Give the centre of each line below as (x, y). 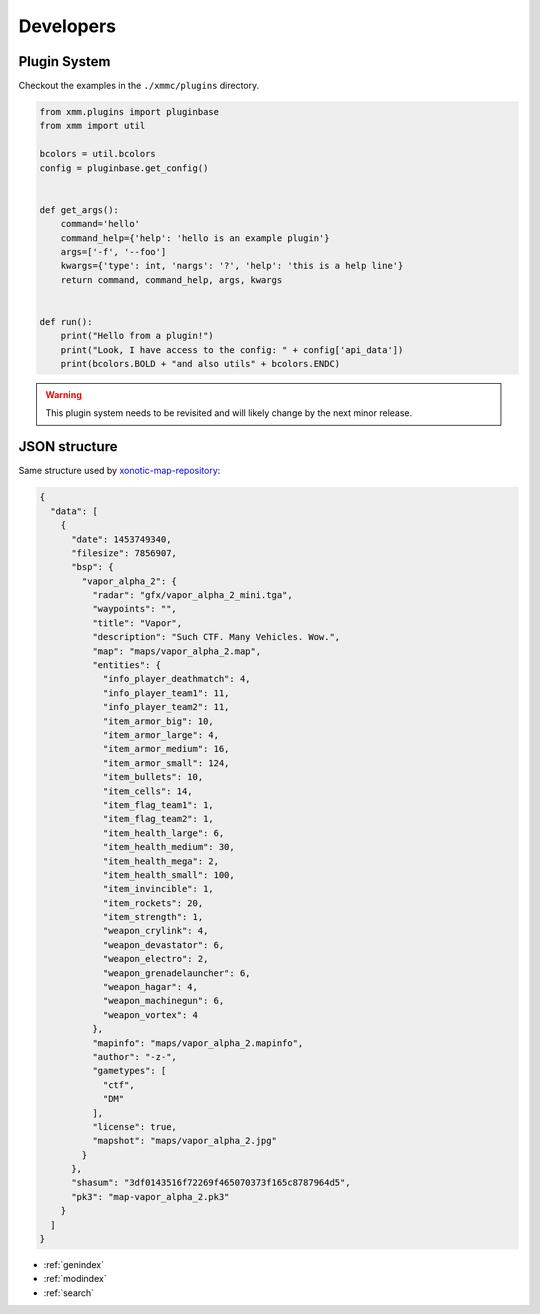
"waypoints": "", (134, 609)
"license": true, (134, 1126)
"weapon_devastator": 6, (163, 944)
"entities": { (126, 665)
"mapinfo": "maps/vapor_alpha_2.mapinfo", (197, 1043)
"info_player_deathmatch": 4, (176, 679)
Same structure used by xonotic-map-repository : (119, 471)
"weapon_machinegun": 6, (163, 1001)
